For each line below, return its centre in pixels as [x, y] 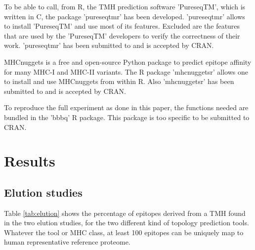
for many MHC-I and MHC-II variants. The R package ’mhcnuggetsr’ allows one [126, 71]
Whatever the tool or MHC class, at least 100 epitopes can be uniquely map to [124, 232]
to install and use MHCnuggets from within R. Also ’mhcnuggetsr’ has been [119, 81]
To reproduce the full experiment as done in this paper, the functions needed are [126, 107]
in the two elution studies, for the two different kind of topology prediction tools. [127, 223]
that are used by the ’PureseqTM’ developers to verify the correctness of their [122, 35]
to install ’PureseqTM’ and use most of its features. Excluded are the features [122, 26]
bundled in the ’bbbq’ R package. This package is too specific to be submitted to [127, 117]
